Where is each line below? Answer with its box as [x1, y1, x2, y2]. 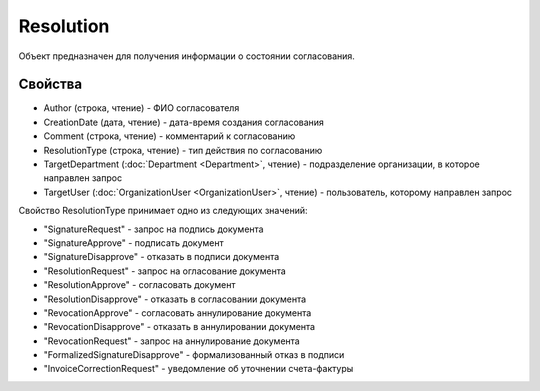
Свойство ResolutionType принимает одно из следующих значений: [18, 205, 308, 217]
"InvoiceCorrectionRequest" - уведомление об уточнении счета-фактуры [43, 363, 354, 375]
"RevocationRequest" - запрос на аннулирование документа [43, 335, 300, 347]
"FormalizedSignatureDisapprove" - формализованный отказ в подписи [43, 349, 345, 361]
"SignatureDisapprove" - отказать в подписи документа [43, 251, 280, 263]
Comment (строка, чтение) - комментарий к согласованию [43, 130, 296, 142]
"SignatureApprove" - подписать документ [43, 236, 224, 249]
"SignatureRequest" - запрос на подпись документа [43, 223, 264, 235]
